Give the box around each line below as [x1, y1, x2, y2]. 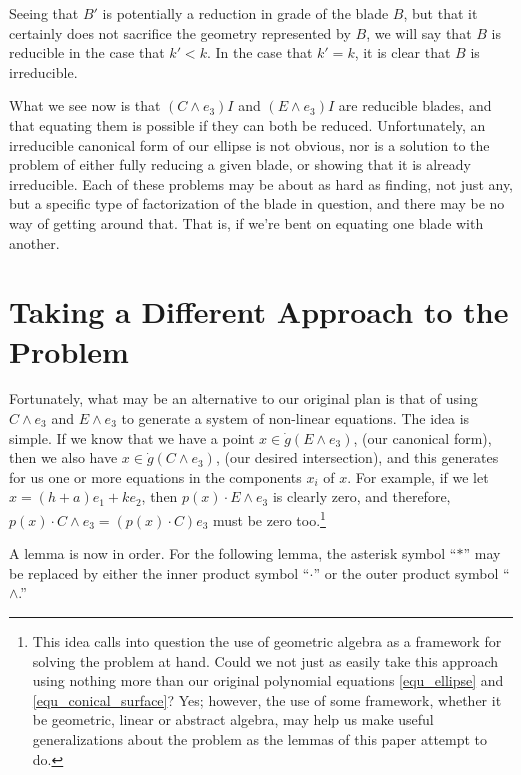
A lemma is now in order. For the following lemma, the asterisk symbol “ [9, 543, 457, 564]
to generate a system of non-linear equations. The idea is [121, 408, 470, 429]
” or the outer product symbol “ [313, 562, 510, 583]
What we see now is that [9, 95, 161, 116]
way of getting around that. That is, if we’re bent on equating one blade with [9, 212, 484, 233]
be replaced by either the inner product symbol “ [9, 562, 310, 583]
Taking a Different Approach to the [9, 291, 509, 332]
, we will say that [366, 22, 472, 43]
